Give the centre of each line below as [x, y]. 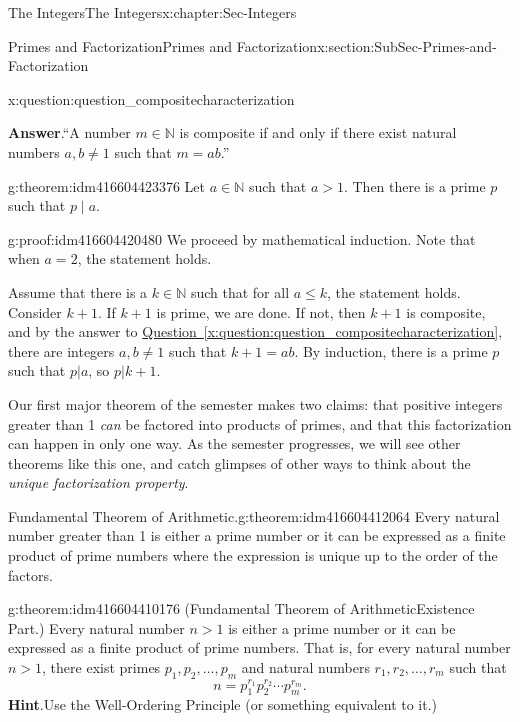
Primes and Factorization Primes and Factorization [163, 45]
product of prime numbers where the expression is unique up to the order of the [253, 555]
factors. [30, 574]
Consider [35, 311]
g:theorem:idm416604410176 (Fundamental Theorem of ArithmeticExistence [241, 608]
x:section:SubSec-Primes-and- [407, 45]
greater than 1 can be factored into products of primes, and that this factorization [260, 423]
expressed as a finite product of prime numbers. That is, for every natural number [259, 647]
